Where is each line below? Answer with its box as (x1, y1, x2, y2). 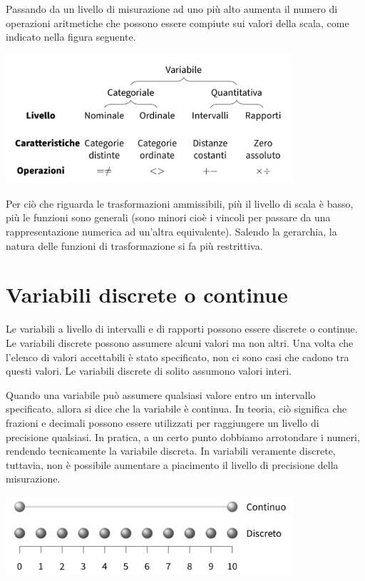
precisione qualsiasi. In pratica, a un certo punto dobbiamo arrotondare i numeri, (6, 429, 360, 444)
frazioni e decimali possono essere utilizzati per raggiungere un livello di (6, 415, 319, 430)
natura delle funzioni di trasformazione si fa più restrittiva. (6, 238, 263, 253)
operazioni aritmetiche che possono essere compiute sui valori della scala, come (6, 15, 349, 30)
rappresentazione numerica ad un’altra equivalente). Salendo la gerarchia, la (6, 224, 337, 239)
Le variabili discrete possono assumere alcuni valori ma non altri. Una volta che (6, 335, 354, 350)
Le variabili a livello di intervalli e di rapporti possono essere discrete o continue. (6, 321, 358, 336)
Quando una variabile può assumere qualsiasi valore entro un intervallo (6, 387, 316, 402)
